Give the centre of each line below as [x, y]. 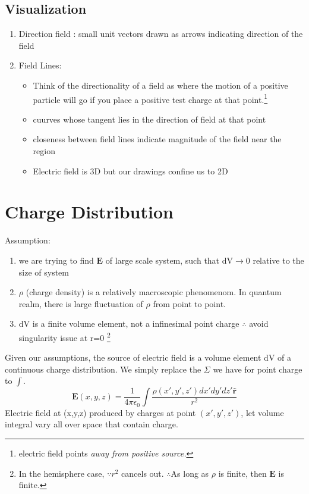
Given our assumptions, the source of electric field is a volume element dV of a [148, 357]
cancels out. [143, 473]
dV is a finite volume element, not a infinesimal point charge [129, 323]
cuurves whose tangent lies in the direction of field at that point [149, 119]
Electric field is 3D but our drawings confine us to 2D [130, 171]
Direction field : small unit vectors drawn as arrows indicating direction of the [161, 34]
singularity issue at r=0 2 [64, 336]
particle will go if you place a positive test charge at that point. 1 [150, 98]
